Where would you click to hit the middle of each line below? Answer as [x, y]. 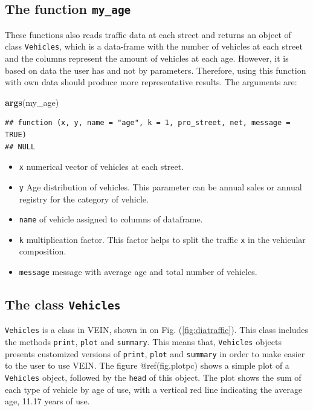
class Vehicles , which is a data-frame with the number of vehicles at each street [154, 46]
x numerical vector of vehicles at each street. [102, 167]
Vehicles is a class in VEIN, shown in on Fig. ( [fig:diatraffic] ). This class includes [157, 330]
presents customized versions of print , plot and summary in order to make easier [155, 353]
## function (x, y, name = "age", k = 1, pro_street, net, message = [148, 123]
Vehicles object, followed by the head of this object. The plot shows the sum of [153, 377]
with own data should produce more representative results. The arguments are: [151, 82]
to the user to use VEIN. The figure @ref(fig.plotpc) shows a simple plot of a [147, 365]
